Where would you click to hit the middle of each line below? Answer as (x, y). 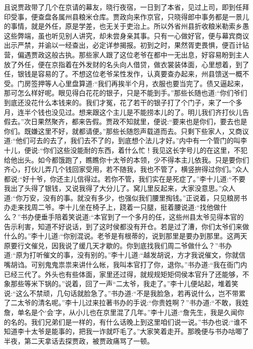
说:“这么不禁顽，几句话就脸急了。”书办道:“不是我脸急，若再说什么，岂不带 (121, 293)
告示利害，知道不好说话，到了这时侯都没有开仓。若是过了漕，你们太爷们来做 (126, 226)
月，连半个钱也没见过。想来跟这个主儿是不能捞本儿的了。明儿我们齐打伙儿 (123, 112)
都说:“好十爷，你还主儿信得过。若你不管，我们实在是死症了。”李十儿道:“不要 (125, 178)
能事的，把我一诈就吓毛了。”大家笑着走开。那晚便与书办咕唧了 (150, 331)
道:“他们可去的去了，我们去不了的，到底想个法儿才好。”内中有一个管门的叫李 (126, 140)
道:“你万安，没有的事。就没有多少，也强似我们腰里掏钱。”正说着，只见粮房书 (126, 197)
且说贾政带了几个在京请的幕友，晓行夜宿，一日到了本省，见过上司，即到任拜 (126, 7)
